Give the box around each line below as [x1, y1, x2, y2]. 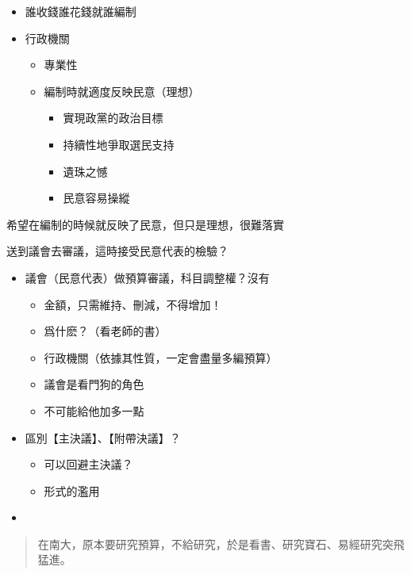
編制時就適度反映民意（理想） [44, 82, 200, 99]
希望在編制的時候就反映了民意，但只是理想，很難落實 [6, 216, 284, 232]
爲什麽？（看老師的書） [44, 323, 167, 339]
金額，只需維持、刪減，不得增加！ [44, 296, 222, 312]
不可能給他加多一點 [44, 402, 144, 419]
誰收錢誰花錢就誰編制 [25, 3, 136, 19]
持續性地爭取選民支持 [63, 136, 175, 152]
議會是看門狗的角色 [44, 376, 144, 392]
